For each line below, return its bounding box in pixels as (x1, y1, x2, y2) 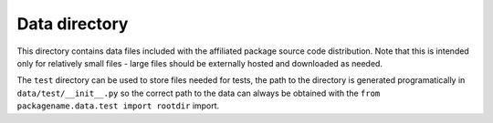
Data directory (16, 14, 129, 34)
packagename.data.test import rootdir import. (16, 100, 220, 111)
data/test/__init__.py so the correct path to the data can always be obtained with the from (16, 87, 381, 98)
